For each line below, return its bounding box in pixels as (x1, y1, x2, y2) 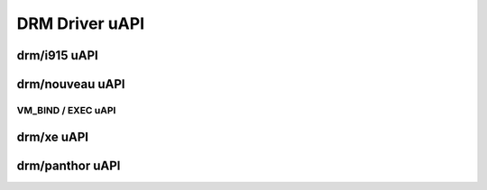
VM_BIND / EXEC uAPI (16, 104, 116, 116)
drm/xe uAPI (16, 129, 89, 144)
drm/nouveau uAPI (16, 77, 125, 92)
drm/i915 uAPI (16, 48, 98, 63)
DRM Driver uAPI (16, 14, 144, 33)
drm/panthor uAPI (16, 158, 121, 173)
